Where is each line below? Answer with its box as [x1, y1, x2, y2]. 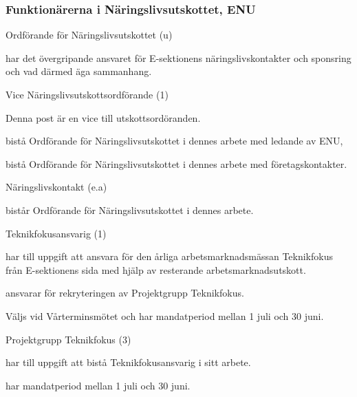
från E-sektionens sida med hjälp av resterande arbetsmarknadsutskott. [6, 262, 306, 277]
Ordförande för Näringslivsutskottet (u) [6, 28, 173, 42]
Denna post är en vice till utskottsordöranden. [6, 110, 201, 125]
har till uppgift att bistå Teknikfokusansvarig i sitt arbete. [6, 355, 251, 369]
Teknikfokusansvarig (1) [6, 226, 107, 240]
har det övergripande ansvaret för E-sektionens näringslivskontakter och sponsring [6, 50, 351, 65]
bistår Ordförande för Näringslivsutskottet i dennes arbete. [6, 202, 254, 217]
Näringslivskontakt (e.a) [6, 180, 107, 194]
